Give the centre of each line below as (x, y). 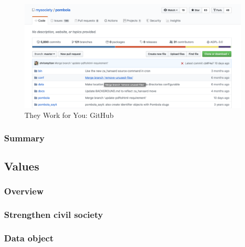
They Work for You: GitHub (69, 115)
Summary (24, 138)
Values (22, 166)
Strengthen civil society (54, 215)
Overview (24, 191)
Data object (29, 238)
